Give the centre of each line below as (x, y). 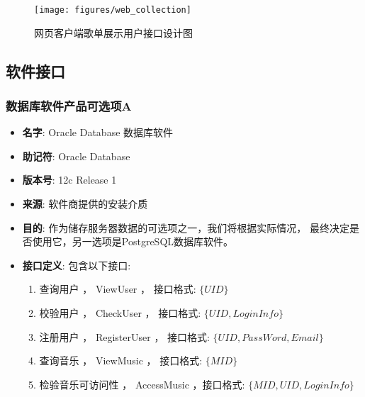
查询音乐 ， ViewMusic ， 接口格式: (121, 360)
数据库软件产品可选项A (69, 105)
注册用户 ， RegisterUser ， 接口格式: (124, 336)
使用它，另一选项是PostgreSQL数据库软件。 (133, 241)
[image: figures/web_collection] (113, 10)
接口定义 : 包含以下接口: (77, 265)
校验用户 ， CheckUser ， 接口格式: (120, 313)
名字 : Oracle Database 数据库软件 (98, 132)
